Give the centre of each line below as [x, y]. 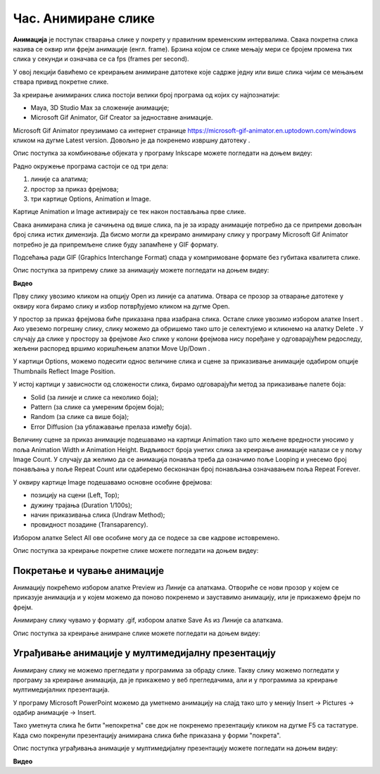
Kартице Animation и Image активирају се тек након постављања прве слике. [129, 212]
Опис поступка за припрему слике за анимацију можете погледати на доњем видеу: [141, 270]
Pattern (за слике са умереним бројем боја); [97, 407]
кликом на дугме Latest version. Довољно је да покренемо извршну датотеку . [132, 140]
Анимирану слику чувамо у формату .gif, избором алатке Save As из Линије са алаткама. [148, 620]
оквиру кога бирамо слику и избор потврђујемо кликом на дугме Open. [121, 306]
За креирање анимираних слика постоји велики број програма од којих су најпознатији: [146, 94]
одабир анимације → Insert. [55, 713]
